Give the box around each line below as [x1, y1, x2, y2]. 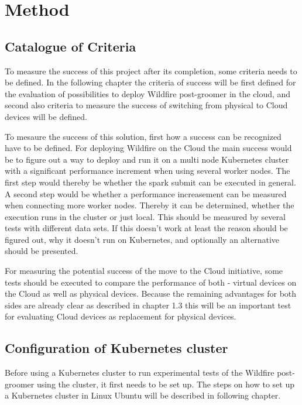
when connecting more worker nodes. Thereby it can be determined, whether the [5, 199, 294, 211]
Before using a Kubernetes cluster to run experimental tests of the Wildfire [5, 366, 274, 379]
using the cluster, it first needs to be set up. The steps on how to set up [36, 377, 294, 390]
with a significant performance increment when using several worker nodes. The [5, 164, 290, 177]
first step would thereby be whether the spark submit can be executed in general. [5, 176, 296, 188]
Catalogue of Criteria [5, 37, 136, 55]
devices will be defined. [5, 110, 87, 122]
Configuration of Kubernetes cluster [5, 339, 228, 357]
